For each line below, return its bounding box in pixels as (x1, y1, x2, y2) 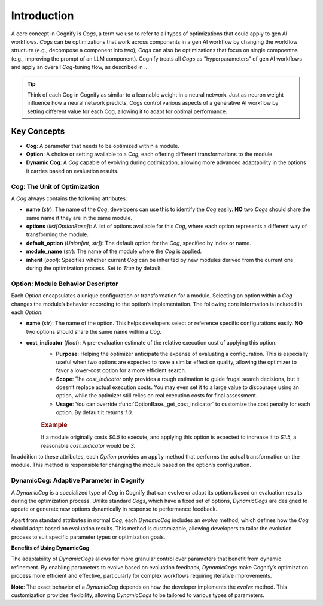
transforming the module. (26, 231, 89, 238)
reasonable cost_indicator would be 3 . (41, 442, 136, 449)
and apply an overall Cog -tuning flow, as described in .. (11, 64, 148, 71)
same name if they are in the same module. (26, 214, 133, 221)
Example (41, 421, 68, 429)
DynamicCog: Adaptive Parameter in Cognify (11, 477, 145, 485)
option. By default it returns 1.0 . (56, 409, 133, 416)
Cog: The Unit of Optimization (11, 182, 100, 191)
